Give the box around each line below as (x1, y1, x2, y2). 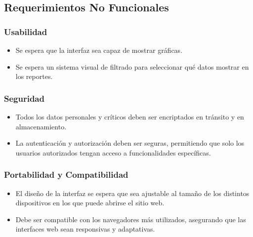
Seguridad (4, 92, 44, 104)
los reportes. (15, 71, 53, 81)
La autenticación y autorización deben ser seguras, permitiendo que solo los (15, 138, 245, 148)
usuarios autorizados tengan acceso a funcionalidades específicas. (15, 147, 211, 158)
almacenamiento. (15, 121, 67, 131)
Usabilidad (4, 25, 47, 38)
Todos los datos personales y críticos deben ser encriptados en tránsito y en (15, 112, 244, 121)
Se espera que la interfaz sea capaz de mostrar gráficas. (15, 45, 183, 55)
